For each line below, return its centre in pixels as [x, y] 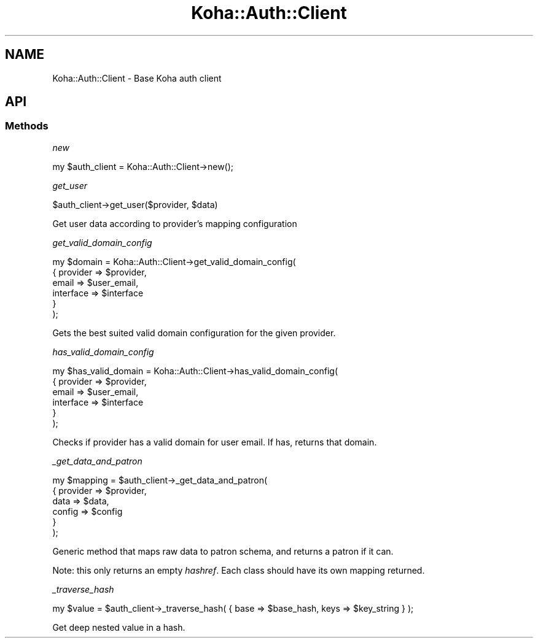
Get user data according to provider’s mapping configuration [175, 223]
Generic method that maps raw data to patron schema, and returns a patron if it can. [223, 551]
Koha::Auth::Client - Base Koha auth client [137, 78]
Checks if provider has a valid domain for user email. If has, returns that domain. [215, 442]
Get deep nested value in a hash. [119, 627]
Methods [27, 126]
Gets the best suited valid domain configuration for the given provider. [194, 333]
